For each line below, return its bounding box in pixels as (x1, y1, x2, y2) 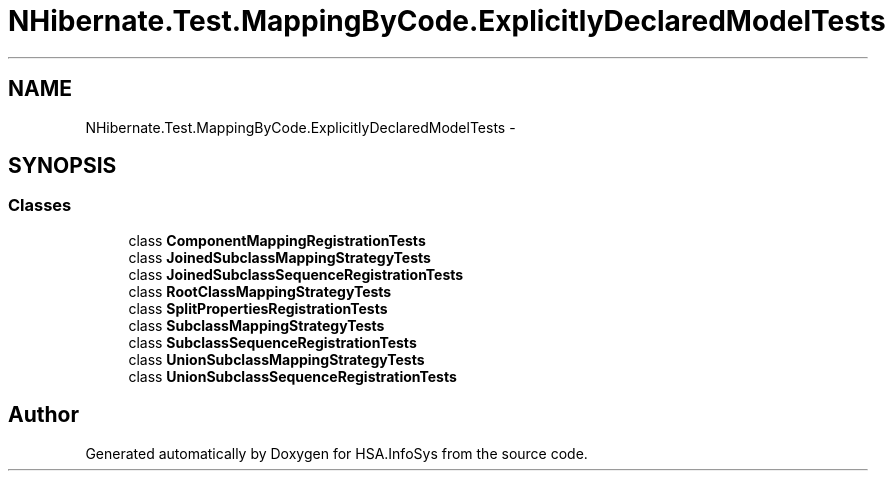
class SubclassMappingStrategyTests (128, 316, 385, 334)
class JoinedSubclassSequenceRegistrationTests (128, 265, 464, 283)
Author (8, 402, 79, 428)
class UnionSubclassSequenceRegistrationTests (128, 367, 457, 385)
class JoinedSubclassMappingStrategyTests (128, 248, 431, 266)
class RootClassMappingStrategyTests (128, 282, 392, 300)
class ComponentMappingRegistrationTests (128, 231, 426, 249)
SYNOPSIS (8, 153, 117, 179)
